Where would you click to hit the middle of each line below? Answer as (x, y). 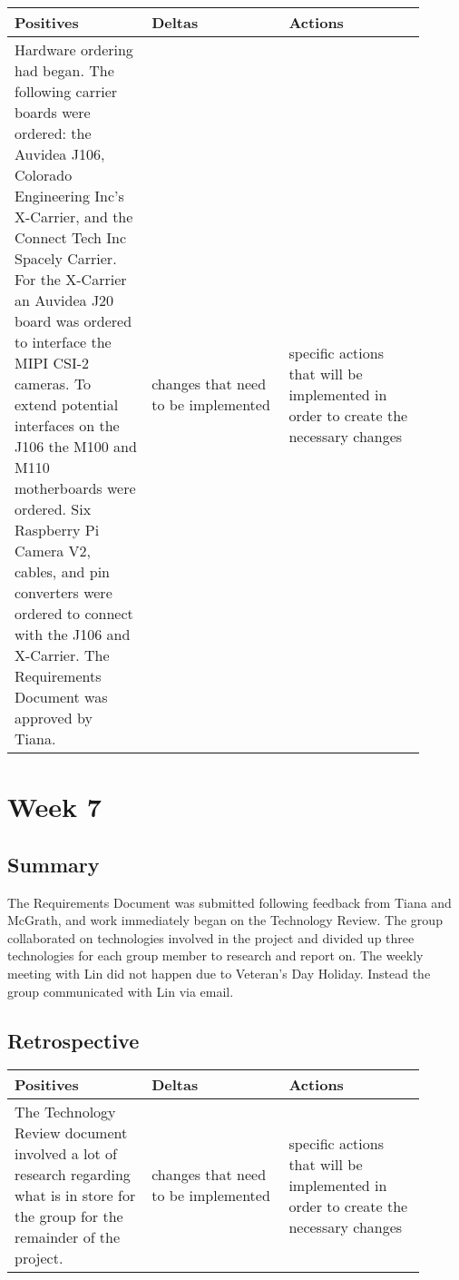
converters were (63, 592)
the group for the (69, 1216)
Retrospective (73, 1040)
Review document (71, 1133)
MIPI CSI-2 (52, 363)
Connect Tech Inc (71, 237)
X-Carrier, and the (74, 217)
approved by (54, 718)
